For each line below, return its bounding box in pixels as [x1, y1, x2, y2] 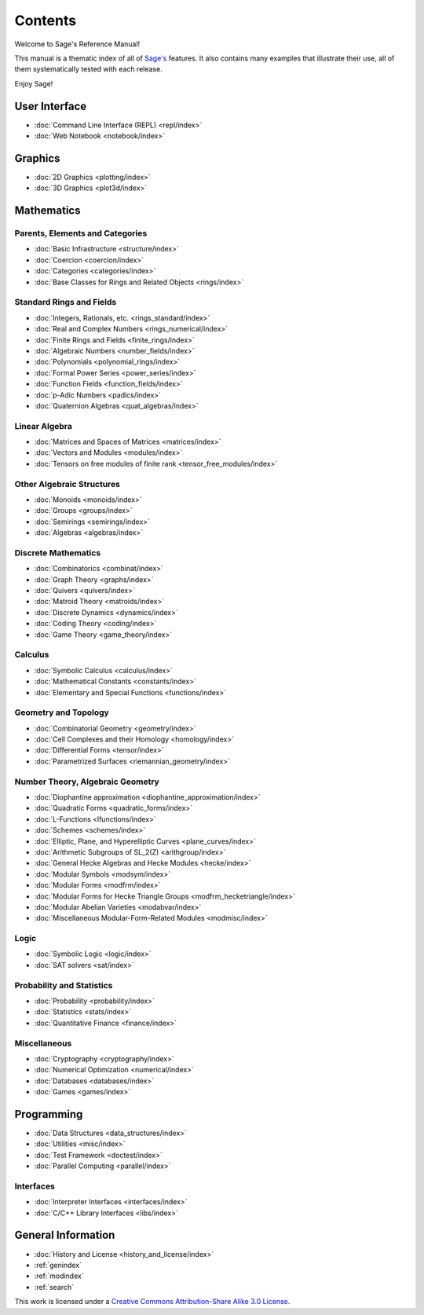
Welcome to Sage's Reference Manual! [14, 39, 141, 49]
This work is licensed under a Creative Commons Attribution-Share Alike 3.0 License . [14, 1297, 291, 1306]
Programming [14, 1108, 83, 1121]
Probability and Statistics [14, 980, 113, 991]
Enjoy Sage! [14, 79, 53, 88]
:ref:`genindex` [34, 1260, 82, 1269]
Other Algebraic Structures [14, 478, 121, 489]
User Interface [14, 99, 87, 113]
